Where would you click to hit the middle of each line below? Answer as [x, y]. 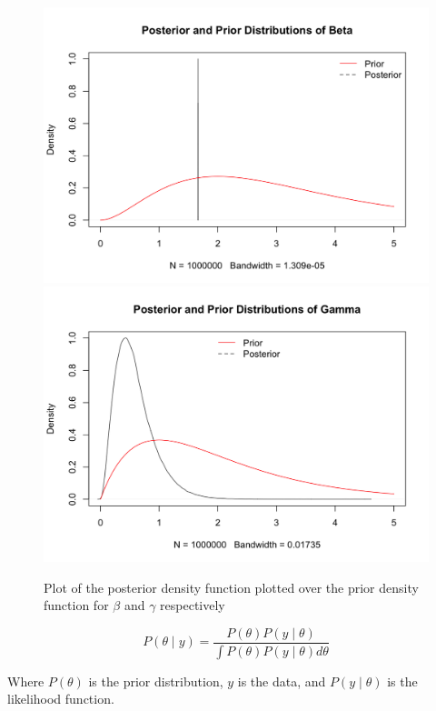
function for [76, 605]
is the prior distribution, [156, 681]
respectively [193, 605]
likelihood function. [61, 699]
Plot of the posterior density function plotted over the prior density [231, 587]
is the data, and [282, 681]
